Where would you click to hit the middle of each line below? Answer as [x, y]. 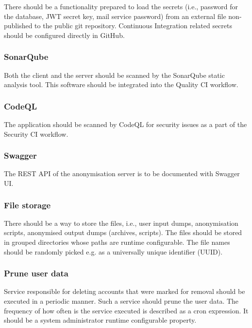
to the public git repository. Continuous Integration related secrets [134, 26]
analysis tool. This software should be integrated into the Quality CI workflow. [121, 84]
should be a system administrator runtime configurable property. [100, 320]
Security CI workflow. [36, 134]
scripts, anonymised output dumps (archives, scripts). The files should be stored [123, 232]
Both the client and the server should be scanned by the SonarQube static [114, 75]
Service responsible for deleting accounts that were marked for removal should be [125, 291]
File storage [27, 205]
